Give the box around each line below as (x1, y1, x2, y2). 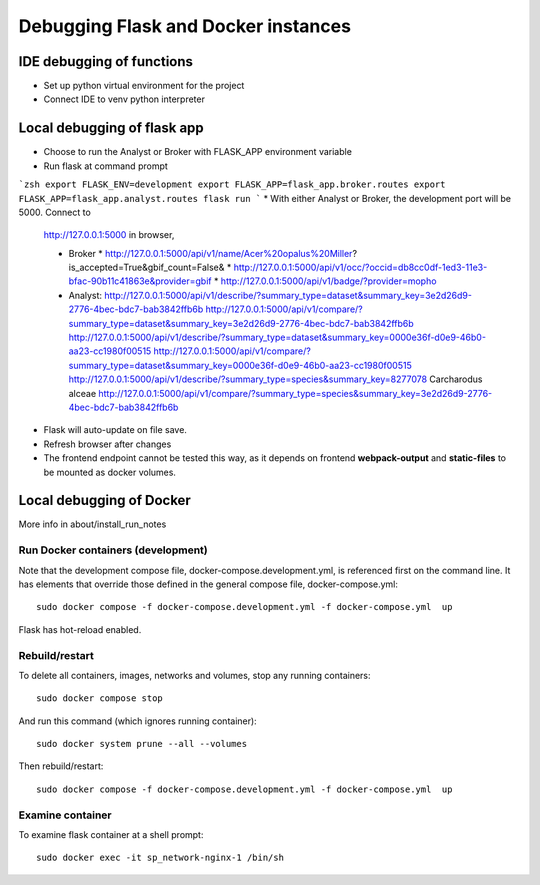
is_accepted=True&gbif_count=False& (68, 261, 225, 274)
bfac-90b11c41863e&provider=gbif (68, 275, 212, 287)
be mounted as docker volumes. (43, 466, 177, 478)
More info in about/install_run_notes (18, 518, 167, 530)
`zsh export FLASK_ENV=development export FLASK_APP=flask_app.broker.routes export (18, 179, 446, 190)
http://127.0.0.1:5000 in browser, (43, 229, 175, 241)
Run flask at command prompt (43, 160, 169, 172)
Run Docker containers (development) (18, 543, 209, 557)
